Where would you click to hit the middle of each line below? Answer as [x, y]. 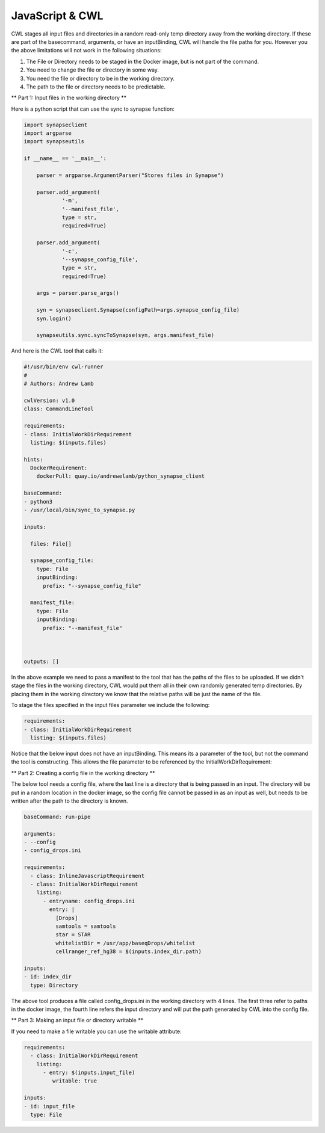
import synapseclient [56, 125]
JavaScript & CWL [57, 16]
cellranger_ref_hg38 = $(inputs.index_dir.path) [128, 952]
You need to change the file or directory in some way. [93, 70]
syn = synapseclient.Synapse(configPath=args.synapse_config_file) [138, 310]
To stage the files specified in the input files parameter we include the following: [110, 705]
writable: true [75, 1081]
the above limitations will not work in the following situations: [86, 51]
